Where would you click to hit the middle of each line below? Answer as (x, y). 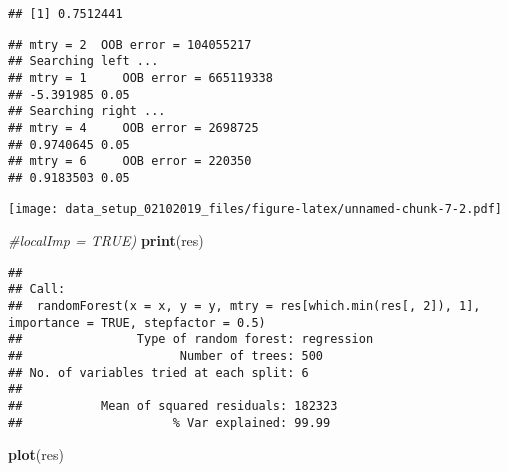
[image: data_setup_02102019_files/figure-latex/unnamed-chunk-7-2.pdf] (255, 208)
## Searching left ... (83, 61)
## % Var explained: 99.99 (169, 422)
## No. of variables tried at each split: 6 (158, 372)
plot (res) (36, 454)
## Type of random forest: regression (191, 339)
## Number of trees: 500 (165, 356)
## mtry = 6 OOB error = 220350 (130, 161)
